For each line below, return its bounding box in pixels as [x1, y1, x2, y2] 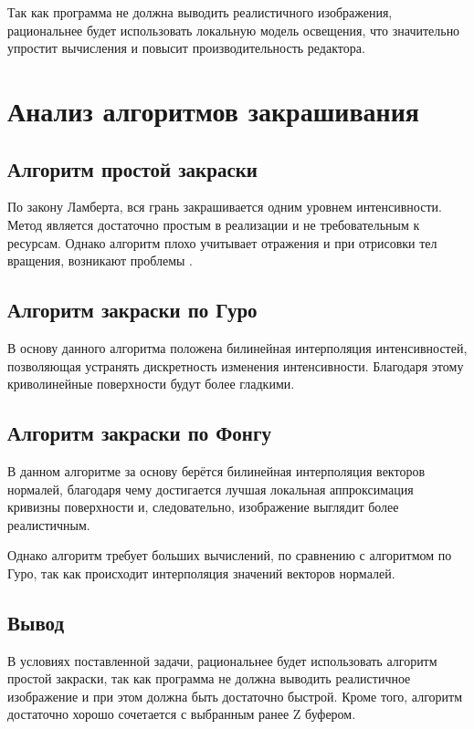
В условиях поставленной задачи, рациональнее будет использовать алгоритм [7, 651, 437, 670]
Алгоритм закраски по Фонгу [7, 419, 271, 447]
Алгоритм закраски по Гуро [7, 296, 258, 324]
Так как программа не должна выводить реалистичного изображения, [7, 3, 393, 21]
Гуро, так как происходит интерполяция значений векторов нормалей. [7, 563, 395, 582]
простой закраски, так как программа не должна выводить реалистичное [7, 669, 411, 688]
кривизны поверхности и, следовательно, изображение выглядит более [7, 497, 399, 516]
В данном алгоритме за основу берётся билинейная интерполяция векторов [7, 461, 426, 480]
